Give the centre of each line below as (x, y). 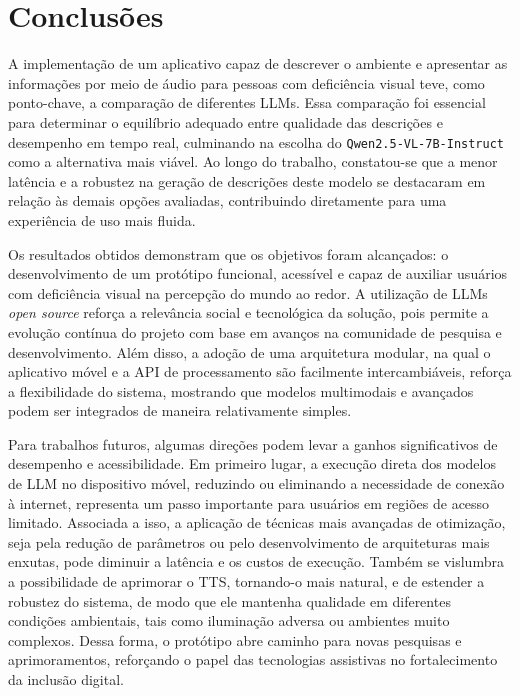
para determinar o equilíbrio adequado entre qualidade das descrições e (225, 121)
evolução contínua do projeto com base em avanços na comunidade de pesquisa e (255, 331)
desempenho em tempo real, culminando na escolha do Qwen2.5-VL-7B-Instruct (256, 141)
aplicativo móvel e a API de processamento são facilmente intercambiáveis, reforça (260, 371)
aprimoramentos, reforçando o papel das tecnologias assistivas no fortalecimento (253, 659)
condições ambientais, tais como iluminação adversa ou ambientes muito (229, 620)
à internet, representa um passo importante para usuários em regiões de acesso (249, 502)
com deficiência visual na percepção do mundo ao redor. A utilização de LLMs (248, 292)
